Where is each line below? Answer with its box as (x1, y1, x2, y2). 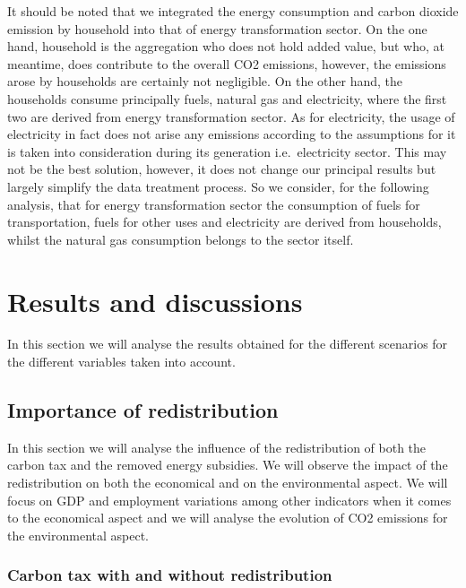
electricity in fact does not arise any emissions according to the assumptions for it (7, 125, 456, 143)
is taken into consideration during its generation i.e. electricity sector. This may (7, 142, 447, 160)
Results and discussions (7, 282, 303, 319)
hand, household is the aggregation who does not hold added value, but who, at (7, 37, 444, 56)
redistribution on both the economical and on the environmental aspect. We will (7, 473, 448, 492)
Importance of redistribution (7, 396, 279, 424)
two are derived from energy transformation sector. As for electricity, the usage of (7, 107, 455, 125)
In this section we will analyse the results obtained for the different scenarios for (7, 334, 448, 353)
